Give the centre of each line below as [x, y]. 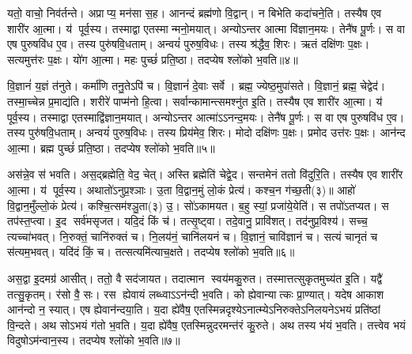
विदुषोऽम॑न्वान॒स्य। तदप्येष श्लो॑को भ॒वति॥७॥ [94, 340]
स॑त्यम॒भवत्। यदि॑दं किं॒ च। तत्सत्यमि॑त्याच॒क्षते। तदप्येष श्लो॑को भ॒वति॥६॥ [151, 252]
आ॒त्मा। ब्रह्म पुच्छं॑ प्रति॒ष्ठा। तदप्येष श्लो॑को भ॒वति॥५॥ [111, 147]
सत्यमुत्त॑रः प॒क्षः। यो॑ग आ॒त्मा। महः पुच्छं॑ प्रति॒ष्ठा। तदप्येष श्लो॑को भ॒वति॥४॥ [153, 59]
